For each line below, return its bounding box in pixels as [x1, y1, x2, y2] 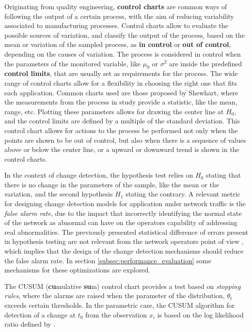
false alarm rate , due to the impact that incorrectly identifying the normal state [4, 208, 242, 218]
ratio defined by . [4, 319, 56, 329]
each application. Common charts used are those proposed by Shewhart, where [4, 87, 238, 97]
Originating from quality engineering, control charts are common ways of [4, 1, 227, 11]
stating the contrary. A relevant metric [126, 189, 240, 199]
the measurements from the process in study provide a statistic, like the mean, [4, 97, 237, 107]
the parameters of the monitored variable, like [4, 58, 141, 68]
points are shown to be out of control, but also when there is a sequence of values [4, 135, 246, 145]
